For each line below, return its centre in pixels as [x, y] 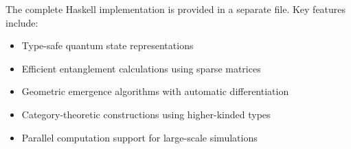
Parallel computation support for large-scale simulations [139, 137]
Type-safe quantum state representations [107, 45]
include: [22, 22]
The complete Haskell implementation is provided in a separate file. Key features [176, 9]
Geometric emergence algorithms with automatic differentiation [155, 91]
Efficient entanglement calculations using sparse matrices [141, 68]
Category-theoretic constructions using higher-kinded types [146, 114]
